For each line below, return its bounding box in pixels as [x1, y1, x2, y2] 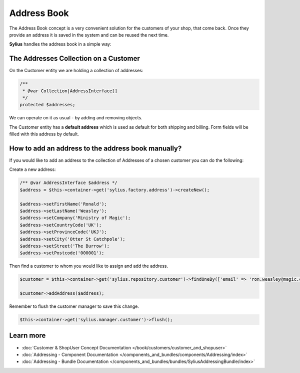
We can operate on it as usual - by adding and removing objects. [9, 115, 142, 121]
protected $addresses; [19, 102, 75, 108]
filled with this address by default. [9, 131, 79, 137]
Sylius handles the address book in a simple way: [9, 41, 111, 47]
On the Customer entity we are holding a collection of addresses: [9, 68, 143, 74]
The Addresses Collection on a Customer [9, 54, 140, 63]
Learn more [9, 331, 46, 340]
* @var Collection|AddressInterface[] [22, 88, 117, 94]
